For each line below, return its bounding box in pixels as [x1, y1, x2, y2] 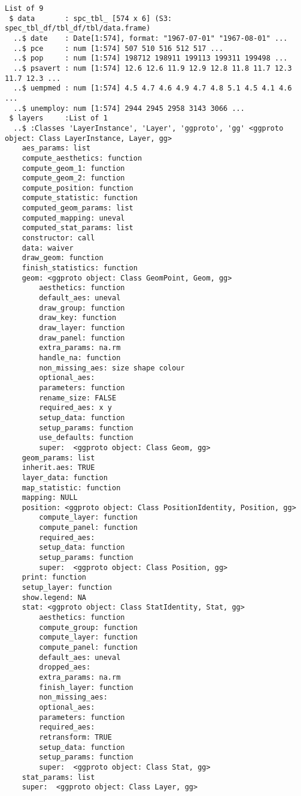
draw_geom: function [22, 254, 104, 263]
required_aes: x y [39, 403, 112, 412]
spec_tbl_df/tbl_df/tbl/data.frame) [5, 24, 151, 33]
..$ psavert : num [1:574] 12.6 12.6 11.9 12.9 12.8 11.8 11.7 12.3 [13, 64, 292, 73]
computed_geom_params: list [22, 204, 133, 213]
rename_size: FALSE [39, 393, 117, 402]
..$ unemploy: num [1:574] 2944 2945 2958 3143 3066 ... [13, 104, 245, 113]
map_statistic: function [22, 483, 121, 492]
